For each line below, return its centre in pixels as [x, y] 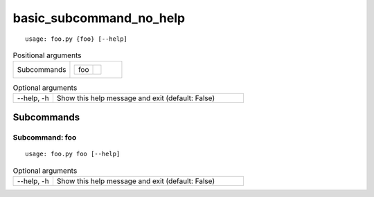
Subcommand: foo [45, 138]
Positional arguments [47, 55]
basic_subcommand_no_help [99, 18]
